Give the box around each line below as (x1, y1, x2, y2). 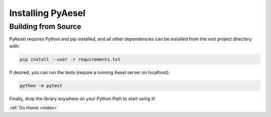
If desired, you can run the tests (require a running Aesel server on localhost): (9, 69, 170, 75)
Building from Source (9, 22, 81, 31)
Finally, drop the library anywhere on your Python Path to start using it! (9, 95, 156, 101)
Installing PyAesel (9, 7, 86, 18)
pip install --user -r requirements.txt (20, 56, 120, 62)
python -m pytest (20, 82, 63, 88)
